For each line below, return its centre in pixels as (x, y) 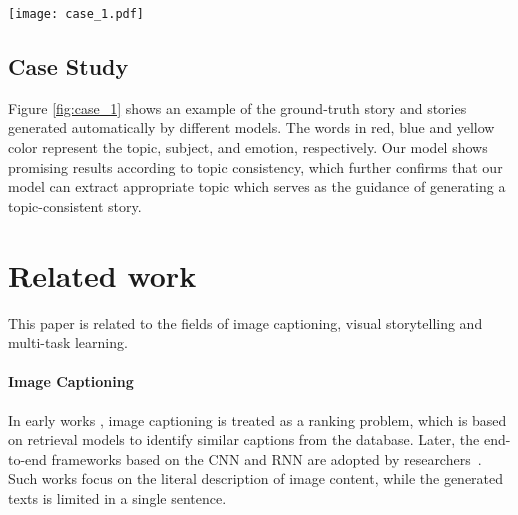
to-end (27, 458)
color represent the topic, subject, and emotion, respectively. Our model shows (248, 147)
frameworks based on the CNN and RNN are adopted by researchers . (266, 458)
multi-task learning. (68, 342)
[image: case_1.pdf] (76, 14)
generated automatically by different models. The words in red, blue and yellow (251, 127)
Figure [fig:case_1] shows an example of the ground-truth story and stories (237, 107)
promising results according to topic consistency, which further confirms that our (255, 166)
